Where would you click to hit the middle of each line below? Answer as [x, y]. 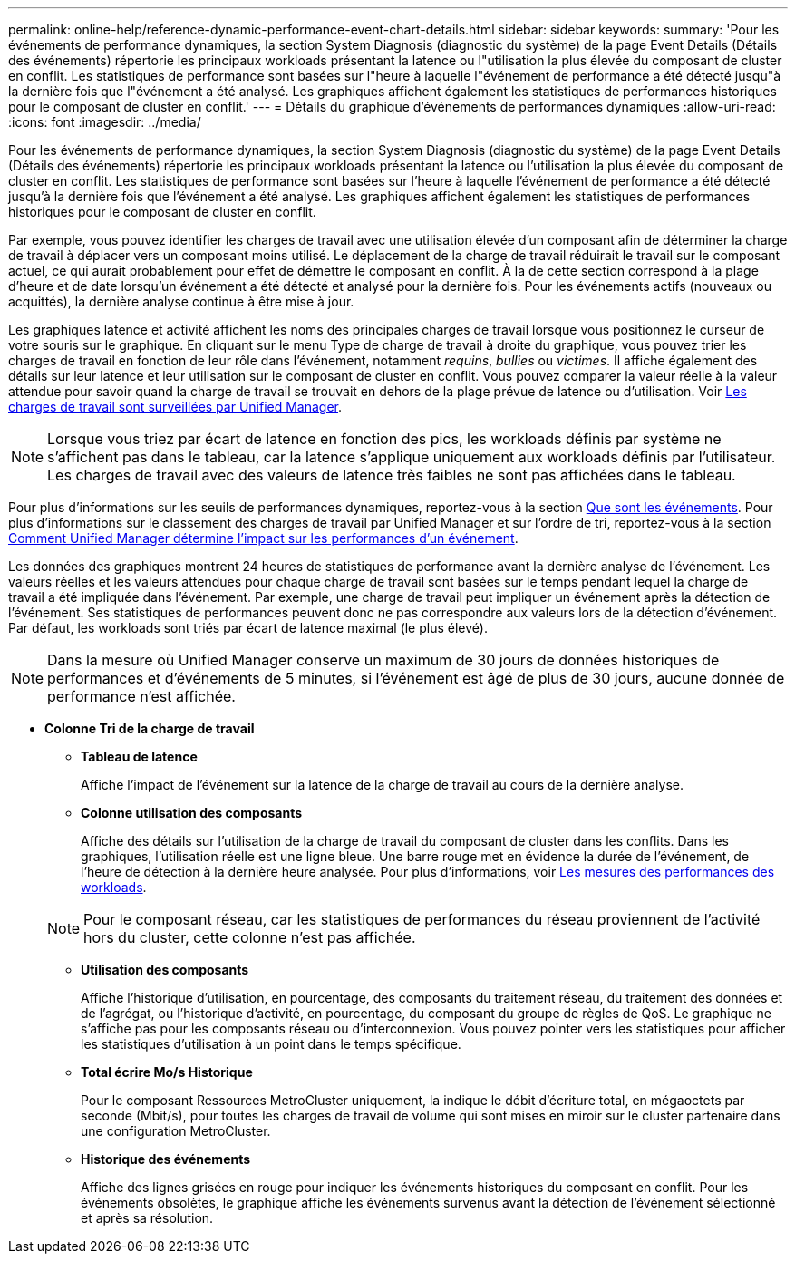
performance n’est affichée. [141, 696]
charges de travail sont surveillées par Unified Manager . [175, 407]
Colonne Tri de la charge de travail [150, 728]
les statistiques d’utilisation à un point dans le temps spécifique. [271, 1044]
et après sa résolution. [147, 1218]
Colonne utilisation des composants [192, 813]
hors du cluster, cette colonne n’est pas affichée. [250, 937]
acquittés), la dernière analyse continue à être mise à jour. [181, 301]
